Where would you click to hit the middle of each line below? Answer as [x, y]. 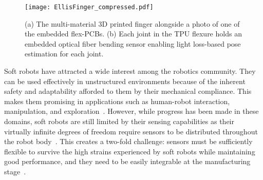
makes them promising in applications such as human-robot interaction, [117, 101]
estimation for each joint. [64, 54]
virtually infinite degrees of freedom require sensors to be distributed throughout [131, 131]
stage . [15, 171]
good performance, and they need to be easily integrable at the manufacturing [127, 161]
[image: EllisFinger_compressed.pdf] [89, 7]
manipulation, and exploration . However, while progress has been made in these [131, 111]
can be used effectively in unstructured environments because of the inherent [125, 81]
